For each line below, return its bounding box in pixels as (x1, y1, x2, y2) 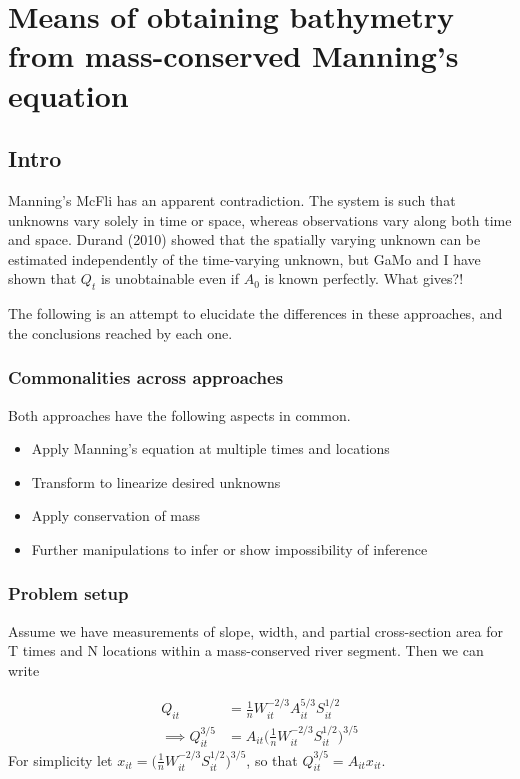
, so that (246, 749, 298, 770)
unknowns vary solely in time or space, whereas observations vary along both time (8, 209, 512, 230)
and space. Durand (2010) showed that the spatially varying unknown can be (8, 229, 481, 250)
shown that (8, 268, 77, 289)
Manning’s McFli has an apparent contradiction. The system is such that (8, 189, 456, 210)
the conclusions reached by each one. (8, 322, 233, 343)
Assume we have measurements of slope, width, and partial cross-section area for (8, 620, 504, 641)
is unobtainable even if (100, 268, 240, 289)
